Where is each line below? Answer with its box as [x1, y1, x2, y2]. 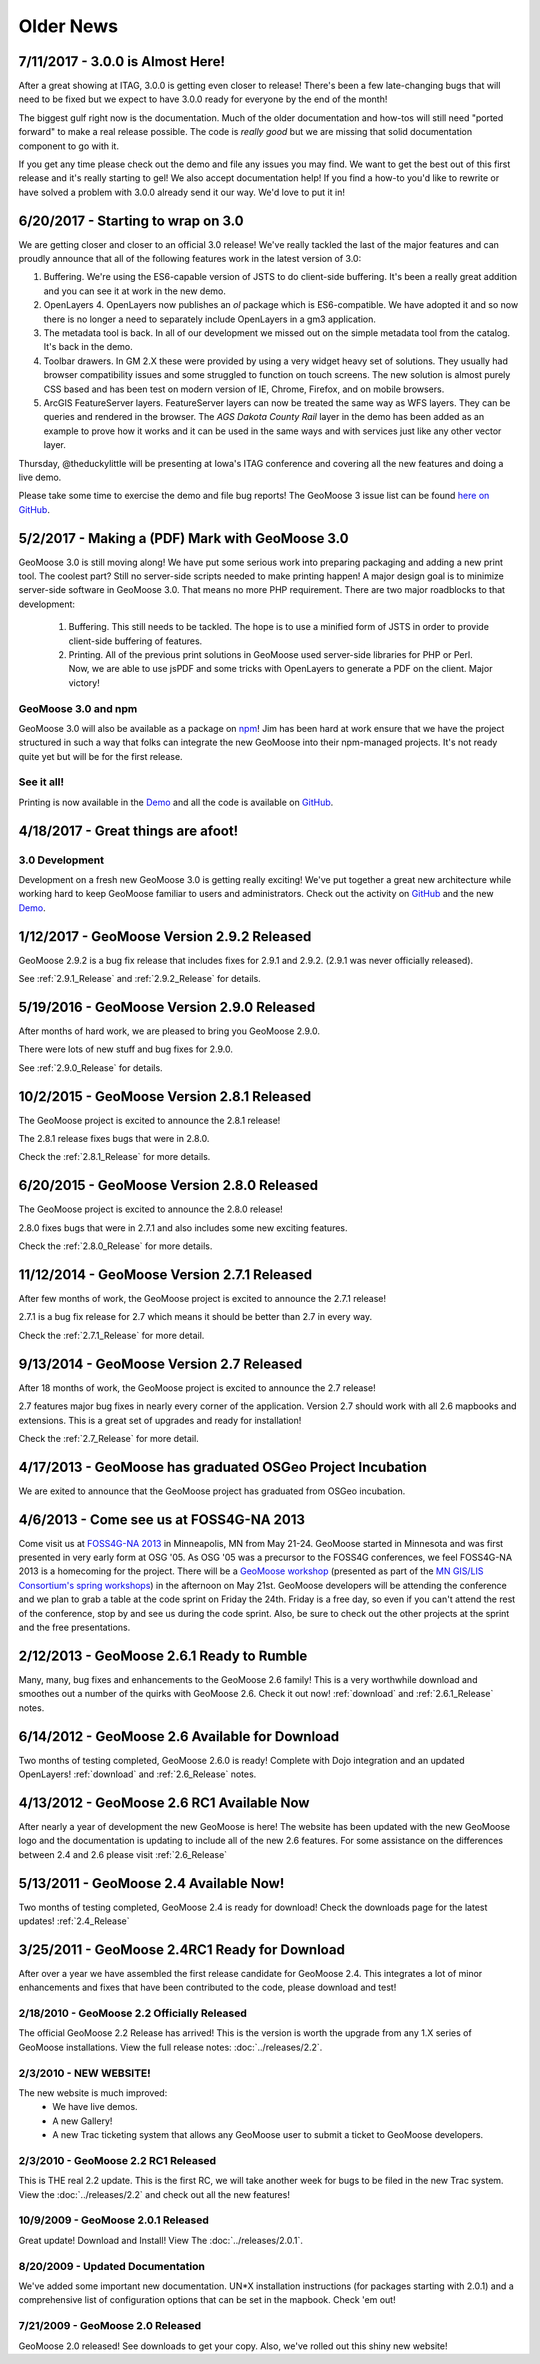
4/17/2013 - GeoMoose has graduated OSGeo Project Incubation [18, 1458, 427, 1475]
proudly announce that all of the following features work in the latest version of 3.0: [18, 253, 362, 265]
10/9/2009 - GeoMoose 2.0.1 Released [18, 2213, 210, 2227]
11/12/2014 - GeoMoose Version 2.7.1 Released [18, 1266, 313, 1283]
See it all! [18, 775, 65, 789]
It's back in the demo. [43, 341, 134, 353]
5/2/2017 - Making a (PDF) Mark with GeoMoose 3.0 [18, 530, 349, 547]
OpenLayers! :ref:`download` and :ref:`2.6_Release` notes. [18, 1768, 257, 1780]
